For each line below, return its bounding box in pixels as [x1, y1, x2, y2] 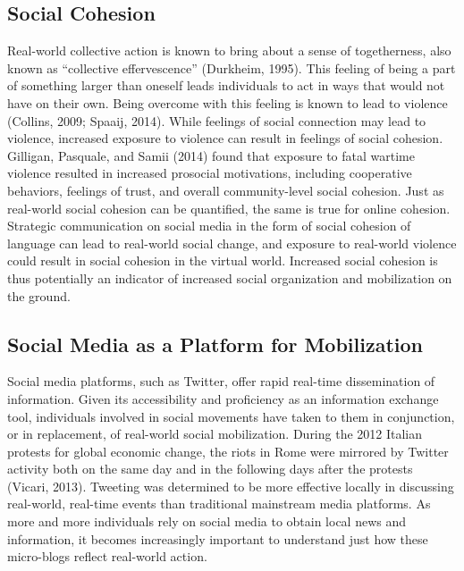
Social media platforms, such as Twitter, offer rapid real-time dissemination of [7, 372, 435, 390]
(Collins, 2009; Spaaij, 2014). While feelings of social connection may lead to [7, 111, 426, 130]
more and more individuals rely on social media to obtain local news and [7, 512, 407, 531]
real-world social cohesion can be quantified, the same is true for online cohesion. [7, 198, 451, 217]
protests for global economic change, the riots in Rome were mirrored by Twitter [7, 441, 449, 460]
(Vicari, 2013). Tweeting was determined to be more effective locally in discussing [7, 476, 454, 495]
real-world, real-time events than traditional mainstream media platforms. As [7, 494, 431, 513]
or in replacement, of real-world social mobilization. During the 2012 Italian [7, 424, 423, 443]
